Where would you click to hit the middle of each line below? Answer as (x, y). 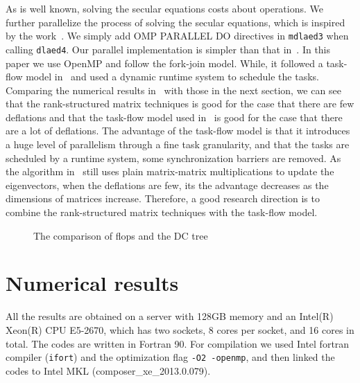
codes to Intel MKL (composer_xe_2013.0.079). (108, 370)
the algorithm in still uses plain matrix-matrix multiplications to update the (170, 171)
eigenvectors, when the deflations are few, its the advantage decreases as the (167, 185)
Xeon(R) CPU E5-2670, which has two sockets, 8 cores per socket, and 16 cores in (180, 329)
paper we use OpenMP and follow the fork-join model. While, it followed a (164, 63)
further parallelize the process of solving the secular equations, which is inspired (175, 22)
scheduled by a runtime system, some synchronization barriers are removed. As (173, 158)
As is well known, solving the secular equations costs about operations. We (165, 8)
